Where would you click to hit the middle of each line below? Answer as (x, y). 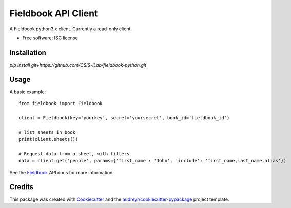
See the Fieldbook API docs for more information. (62, 172)
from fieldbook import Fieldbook (61, 103)
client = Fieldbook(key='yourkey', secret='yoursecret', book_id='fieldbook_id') (124, 118)
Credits (22, 187)
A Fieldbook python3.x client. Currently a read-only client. (71, 29)
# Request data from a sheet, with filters (74, 153)
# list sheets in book (47, 132)
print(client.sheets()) (48, 139)
